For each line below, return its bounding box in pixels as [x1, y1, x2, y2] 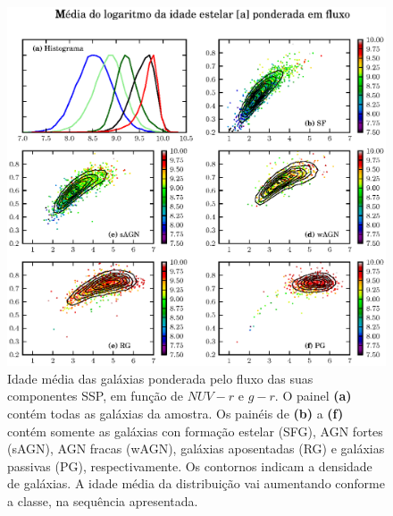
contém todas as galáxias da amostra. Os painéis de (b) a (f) [7, 404, 344, 422]
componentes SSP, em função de [7, 386, 184, 405]
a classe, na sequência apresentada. [7, 491, 198, 510]
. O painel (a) [274, 386, 352, 405]
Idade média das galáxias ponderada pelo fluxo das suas [7, 368, 314, 387]
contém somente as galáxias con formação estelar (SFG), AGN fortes [7, 421, 383, 440]
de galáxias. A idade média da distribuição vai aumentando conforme [7, 474, 385, 493]
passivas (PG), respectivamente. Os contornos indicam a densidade [7, 456, 372, 475]
